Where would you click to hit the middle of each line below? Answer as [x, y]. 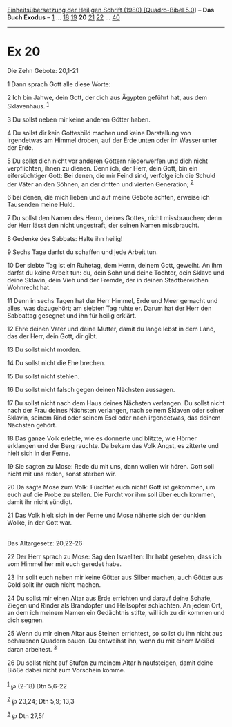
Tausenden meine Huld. [41, 205]
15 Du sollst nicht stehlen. [43, 376]
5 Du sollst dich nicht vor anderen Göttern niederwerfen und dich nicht [108, 161]
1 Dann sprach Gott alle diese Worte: [59, 84]
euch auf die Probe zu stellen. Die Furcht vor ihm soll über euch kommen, [112, 495]
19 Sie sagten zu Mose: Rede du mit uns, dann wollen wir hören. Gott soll [110, 467]
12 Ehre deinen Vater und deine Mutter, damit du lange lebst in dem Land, [112, 329]
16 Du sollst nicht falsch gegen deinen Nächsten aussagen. [91, 390]
